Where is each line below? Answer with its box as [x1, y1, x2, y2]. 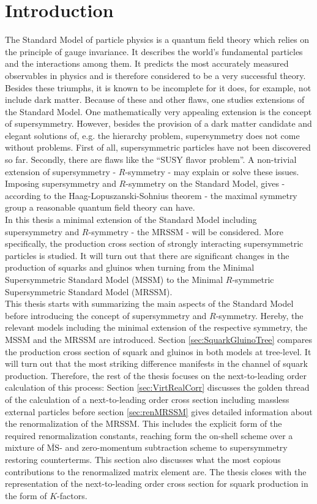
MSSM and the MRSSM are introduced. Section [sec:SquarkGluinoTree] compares [5, 333, 312, 345]
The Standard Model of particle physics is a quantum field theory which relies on [5, 33, 310, 46]
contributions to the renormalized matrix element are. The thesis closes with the [5, 465, 307, 478]
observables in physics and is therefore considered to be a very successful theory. [5, 69, 306, 81]
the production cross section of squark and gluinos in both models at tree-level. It [5, 345, 311, 358]
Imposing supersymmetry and [5, 177, 116, 190]
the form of [5, 489, 47, 502]
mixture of [5, 441, 44, 454]
